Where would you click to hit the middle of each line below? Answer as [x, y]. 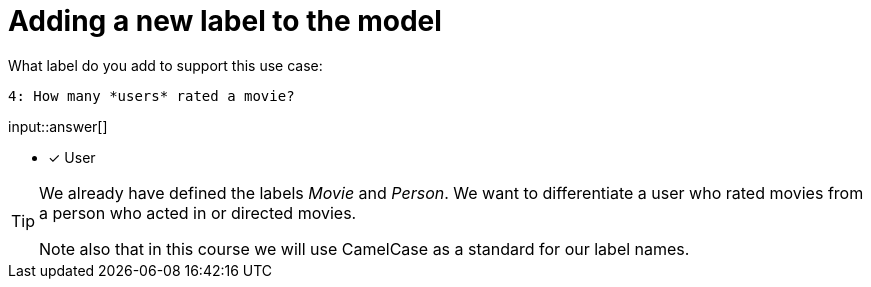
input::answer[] [58, 126]
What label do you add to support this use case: [165, 65]
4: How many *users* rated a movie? [151, 95]
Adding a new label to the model [225, 21]
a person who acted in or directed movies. [198, 212]
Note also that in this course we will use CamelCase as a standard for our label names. [364, 248]
